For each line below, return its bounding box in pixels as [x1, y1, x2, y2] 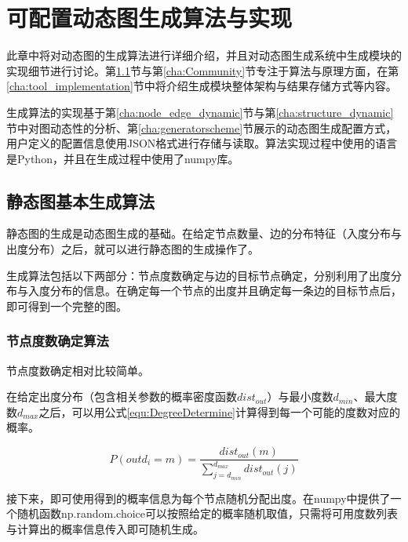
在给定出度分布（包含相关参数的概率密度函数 [6, 388, 237, 405]
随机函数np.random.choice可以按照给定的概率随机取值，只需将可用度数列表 [16, 505, 398, 522]
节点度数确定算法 [6, 331, 109, 351]
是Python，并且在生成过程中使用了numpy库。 [6, 150, 239, 166]
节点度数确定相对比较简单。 [6, 362, 149, 378]
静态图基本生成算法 [6, 188, 155, 213]
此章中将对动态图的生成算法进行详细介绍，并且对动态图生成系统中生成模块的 [6, 47, 402, 64]
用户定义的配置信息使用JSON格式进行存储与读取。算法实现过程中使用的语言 [6, 135, 398, 151]
